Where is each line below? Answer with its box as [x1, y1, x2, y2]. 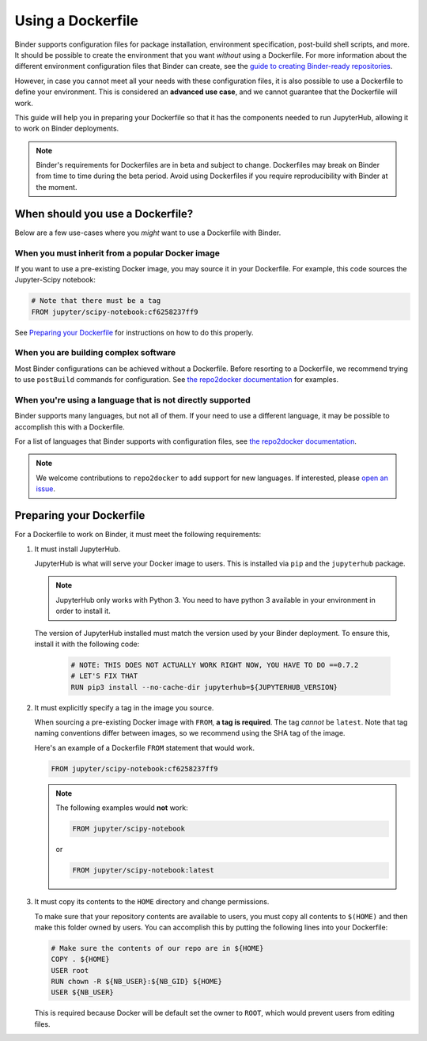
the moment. [36, 182, 77, 191]
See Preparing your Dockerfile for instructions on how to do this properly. [14, 327, 254, 337]
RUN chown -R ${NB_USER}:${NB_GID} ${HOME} [51, 977, 223, 986]
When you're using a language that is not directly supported [14, 394, 251, 405]
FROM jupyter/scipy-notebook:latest [72, 866, 215, 875]
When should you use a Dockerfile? [14, 206, 194, 221]
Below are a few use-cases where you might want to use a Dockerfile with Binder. [14, 228, 282, 237]
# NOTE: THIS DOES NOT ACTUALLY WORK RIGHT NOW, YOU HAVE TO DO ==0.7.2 [70, 661, 359, 669]
